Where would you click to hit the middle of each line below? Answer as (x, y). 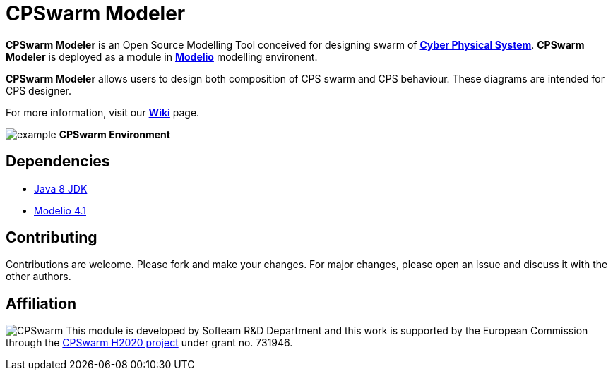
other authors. (38, 277)
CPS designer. (39, 90)
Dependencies (58, 162)
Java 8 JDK (61, 188)
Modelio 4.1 (60, 210)
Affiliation (41, 303)
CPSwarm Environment (114, 134)
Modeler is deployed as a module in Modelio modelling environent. (162, 56)
